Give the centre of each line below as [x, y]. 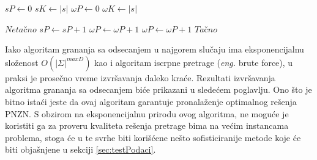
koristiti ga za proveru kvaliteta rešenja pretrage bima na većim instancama [147, 125]
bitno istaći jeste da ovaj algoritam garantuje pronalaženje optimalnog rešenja [151, 101]
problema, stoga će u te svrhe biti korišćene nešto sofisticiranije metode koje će [153, 137]
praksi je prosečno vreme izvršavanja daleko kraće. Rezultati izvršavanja [140, 77]
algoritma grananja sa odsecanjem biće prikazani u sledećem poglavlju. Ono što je [158, 89]
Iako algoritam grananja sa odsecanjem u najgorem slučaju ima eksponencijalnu [155, 49]
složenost [22, 62]
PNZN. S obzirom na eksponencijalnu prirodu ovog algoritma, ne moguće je [147, 113]
